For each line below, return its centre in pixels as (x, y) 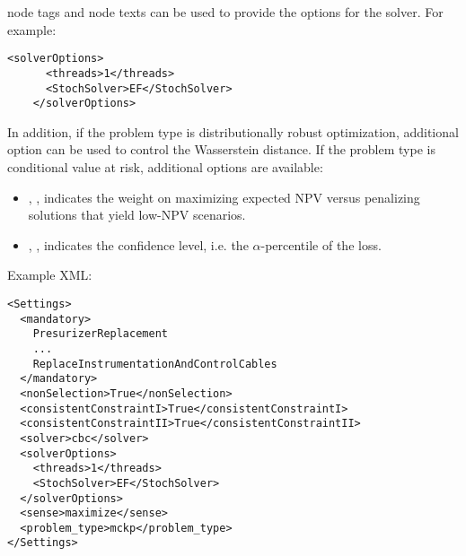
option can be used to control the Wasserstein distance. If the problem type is (221, 149)
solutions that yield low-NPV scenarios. (137, 215)
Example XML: (50, 275)
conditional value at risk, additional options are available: (165, 167)
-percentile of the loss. (321, 244)
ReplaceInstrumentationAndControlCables (155, 364)
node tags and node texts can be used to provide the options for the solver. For (225, 12)
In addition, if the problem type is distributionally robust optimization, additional (233, 131)
